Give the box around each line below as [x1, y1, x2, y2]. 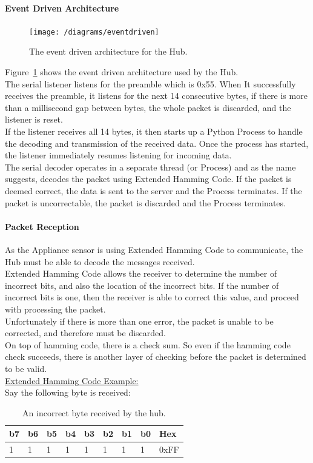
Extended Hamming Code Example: [5, 374, 139, 387]
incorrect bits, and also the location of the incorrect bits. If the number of [5, 279, 279, 291]
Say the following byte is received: [5, 386, 131, 399]
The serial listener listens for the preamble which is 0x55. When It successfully [5, 77, 296, 90]
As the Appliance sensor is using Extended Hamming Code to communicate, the [5, 243, 303, 255]
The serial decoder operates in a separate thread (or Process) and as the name [5, 160, 296, 173]
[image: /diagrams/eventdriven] [29, 27, 159, 36]
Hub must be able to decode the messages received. [5, 255, 195, 268]
